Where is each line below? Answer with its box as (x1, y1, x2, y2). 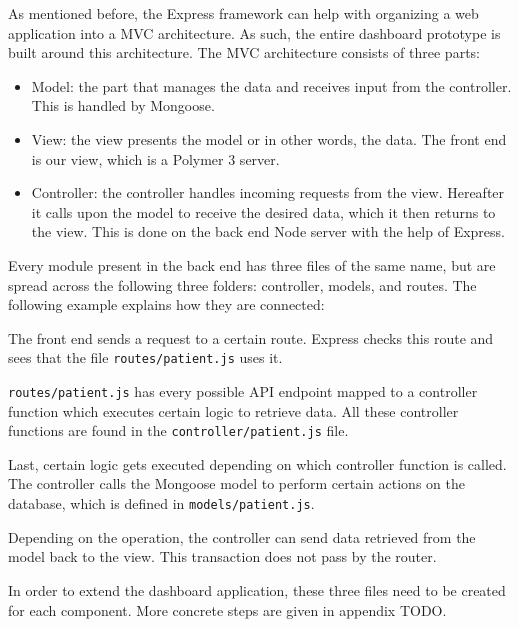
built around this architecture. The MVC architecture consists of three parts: (8, 42, 480, 63)
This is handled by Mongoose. (31, 95, 215, 116)
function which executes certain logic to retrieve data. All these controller (8, 400, 459, 421)
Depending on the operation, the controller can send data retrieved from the (8, 526, 476, 547)
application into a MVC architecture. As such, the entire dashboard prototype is (8, 22, 501, 43)
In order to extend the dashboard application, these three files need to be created (8, 579, 506, 600)
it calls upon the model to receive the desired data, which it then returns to (31, 201, 496, 222)
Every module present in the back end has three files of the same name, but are (8, 254, 496, 275)
